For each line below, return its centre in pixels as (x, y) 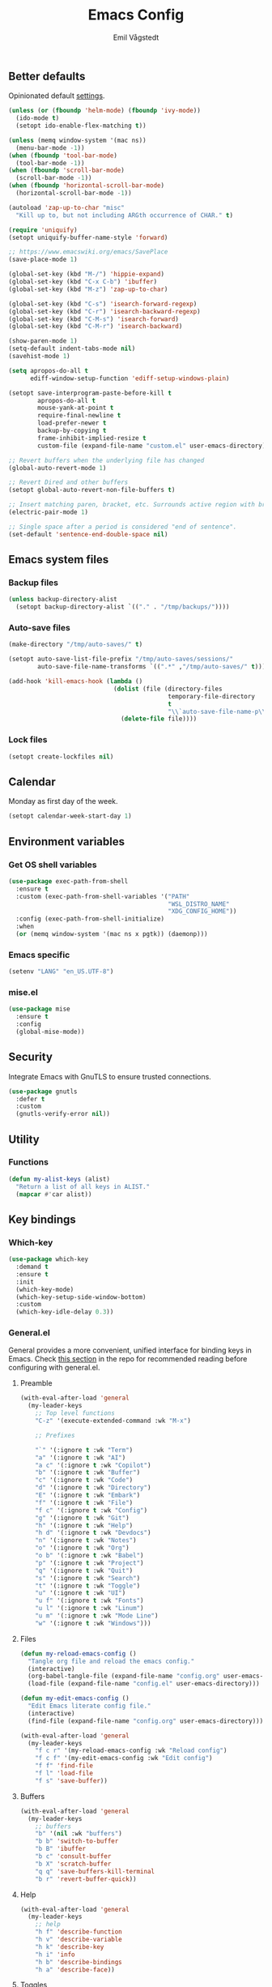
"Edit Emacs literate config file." (89, 1706)
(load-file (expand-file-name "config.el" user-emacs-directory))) (144, 1684)
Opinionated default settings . (57, 96)
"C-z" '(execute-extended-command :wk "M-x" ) (113, 1421)
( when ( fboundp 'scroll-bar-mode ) (67, 171)
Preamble (36, 1383)
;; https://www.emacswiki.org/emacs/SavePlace (88, 252)
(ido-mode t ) (38, 118)
